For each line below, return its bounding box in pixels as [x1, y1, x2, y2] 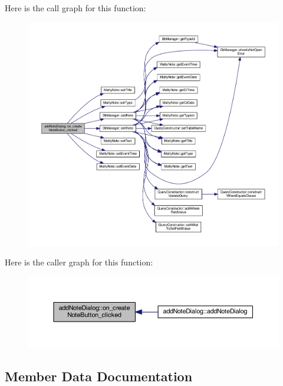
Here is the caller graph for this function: [5, 256, 153, 268]
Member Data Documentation [5, 366, 193, 385]
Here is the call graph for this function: [5, 2, 146, 14]
